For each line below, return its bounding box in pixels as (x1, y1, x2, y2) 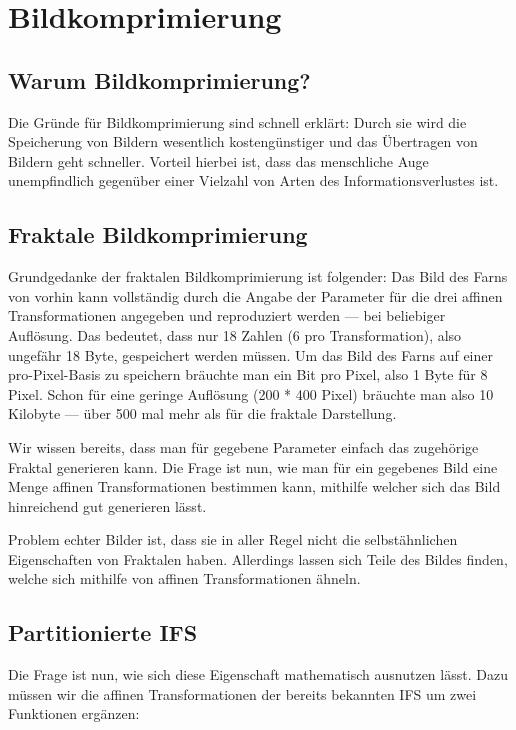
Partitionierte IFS (8, 617, 198, 648)
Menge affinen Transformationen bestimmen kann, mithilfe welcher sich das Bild (8, 476, 501, 497)
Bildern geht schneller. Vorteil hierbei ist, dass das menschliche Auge (8, 150, 429, 171)
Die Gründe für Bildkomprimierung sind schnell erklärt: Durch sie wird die (8, 111, 467, 132)
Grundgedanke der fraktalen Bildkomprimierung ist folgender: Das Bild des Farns (8, 266, 508, 287)
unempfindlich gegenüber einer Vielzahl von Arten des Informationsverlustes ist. (8, 170, 499, 191)
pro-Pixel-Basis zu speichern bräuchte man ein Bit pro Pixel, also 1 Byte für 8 (8, 364, 488, 385)
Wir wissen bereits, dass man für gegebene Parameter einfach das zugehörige (8, 436, 479, 457)
